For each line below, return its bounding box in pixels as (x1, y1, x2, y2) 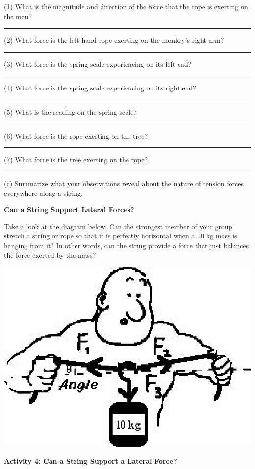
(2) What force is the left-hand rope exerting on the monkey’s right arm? (4, 35, 224, 45)
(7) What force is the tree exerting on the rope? (4, 154, 148, 165)
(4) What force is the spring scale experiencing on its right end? (4, 83, 196, 93)
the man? (4, 11, 32, 21)
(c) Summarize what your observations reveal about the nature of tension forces (4, 178, 244, 188)
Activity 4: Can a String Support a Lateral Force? (4, 456, 177, 466)
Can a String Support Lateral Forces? (4, 204, 134, 214)
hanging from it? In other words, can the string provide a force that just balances (4, 240, 249, 250)
